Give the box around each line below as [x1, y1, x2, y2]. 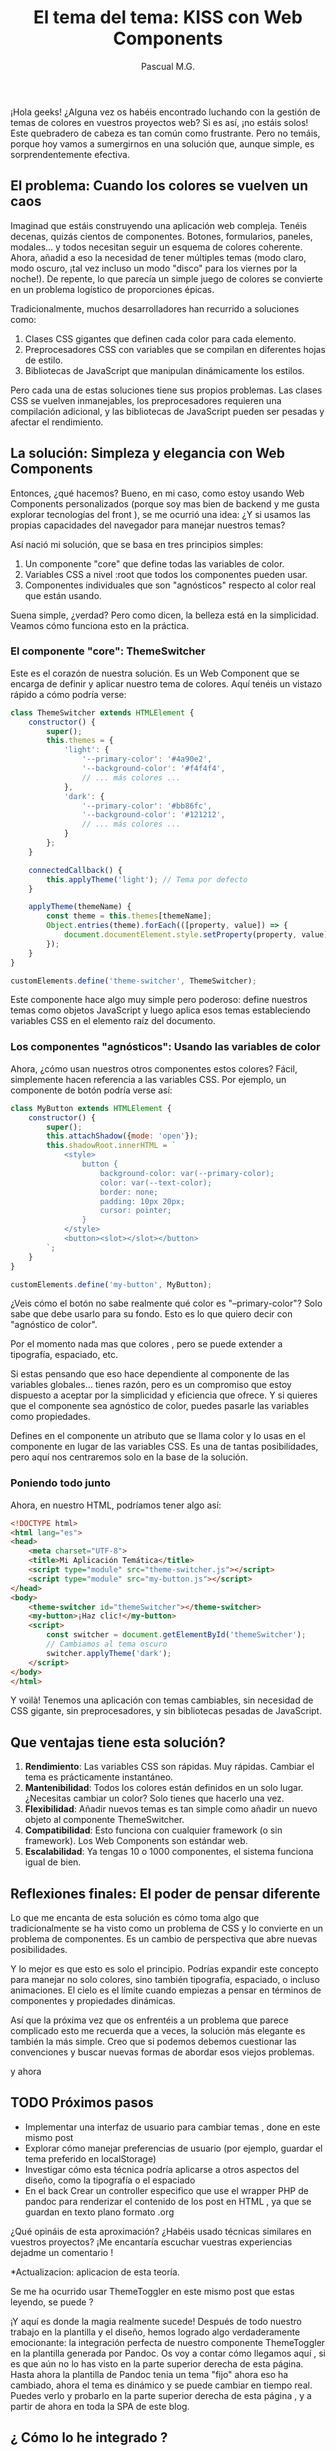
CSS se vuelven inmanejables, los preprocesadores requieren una [10, 394, 282, 406]
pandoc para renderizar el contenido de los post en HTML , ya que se [24, 2195, 312, 2207]
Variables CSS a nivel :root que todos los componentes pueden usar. [24, 568, 308, 580]
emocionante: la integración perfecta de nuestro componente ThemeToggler [10, 2336, 326, 2348]
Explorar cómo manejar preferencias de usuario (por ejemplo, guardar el [24, 2142, 323, 2154]
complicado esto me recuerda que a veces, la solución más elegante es [10, 2025, 306, 2037]
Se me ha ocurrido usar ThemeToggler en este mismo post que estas [10, 2285, 295, 2297]
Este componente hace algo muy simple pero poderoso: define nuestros [10, 994, 308, 1006]
